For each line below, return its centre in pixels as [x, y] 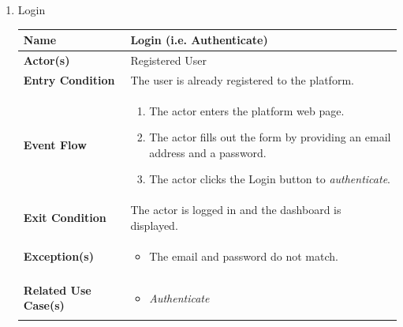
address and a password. [208, 152]
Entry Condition [69, 79]
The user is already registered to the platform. [242, 79]
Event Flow [55, 145]
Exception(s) [58, 256]
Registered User [168, 60]
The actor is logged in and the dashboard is [236, 210]
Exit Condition [65, 218]
